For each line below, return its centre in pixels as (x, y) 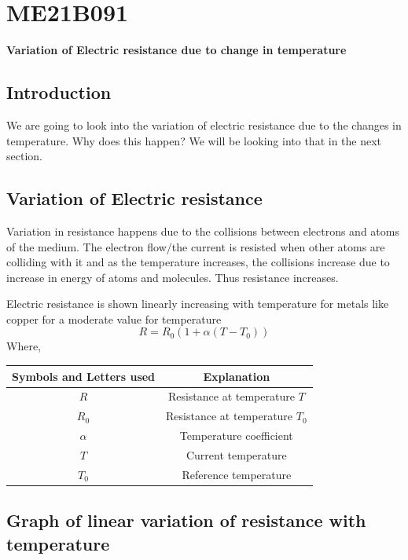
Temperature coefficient (236, 436)
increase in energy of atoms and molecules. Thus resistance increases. (173, 277)
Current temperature (236, 454)
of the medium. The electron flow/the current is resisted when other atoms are (196, 246)
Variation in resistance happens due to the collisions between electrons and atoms (203, 231)
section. (24, 156)
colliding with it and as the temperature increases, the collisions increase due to (198, 262)
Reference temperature (237, 474)
